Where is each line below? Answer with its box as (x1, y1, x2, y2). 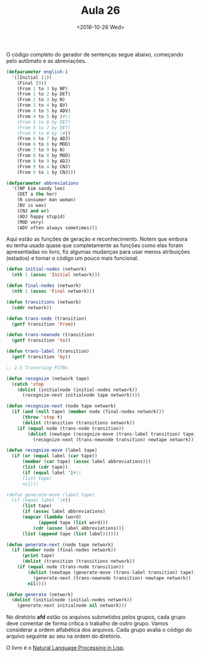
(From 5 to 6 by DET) (17, 119, 71, 125)
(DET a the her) (17, 191, 58, 197)
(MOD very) (17, 219, 44, 225)
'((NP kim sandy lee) (11, 185, 66, 192)
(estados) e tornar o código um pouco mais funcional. (6, 254, 139, 262)
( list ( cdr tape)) (22, 464, 68, 470)
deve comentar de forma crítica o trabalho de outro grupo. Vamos (6, 620, 169, 627)
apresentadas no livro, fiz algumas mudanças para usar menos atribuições (6, 248, 190, 256)
